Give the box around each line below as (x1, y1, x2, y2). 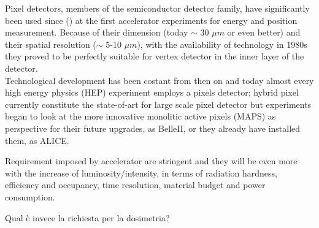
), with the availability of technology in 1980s (137, 37, 307, 50)
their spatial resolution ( (5, 37, 96, 50)
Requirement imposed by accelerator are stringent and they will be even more (5, 154, 298, 167)
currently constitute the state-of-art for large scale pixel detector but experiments (5, 97, 312, 110)
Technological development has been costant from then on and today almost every (5, 74, 314, 86)
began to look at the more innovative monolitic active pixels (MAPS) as (5, 110, 276, 123)
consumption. (5, 190, 55, 203)
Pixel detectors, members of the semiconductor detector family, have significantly (5, 2, 310, 14)
